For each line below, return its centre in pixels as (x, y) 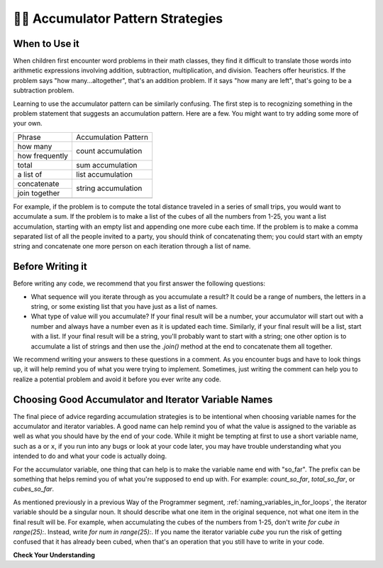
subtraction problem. (44, 91)
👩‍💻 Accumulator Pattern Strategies (118, 18)
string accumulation (109, 188)
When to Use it (46, 44)
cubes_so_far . (34, 489)
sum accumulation (106, 165)
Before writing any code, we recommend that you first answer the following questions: (139, 283)
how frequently (43, 155)
